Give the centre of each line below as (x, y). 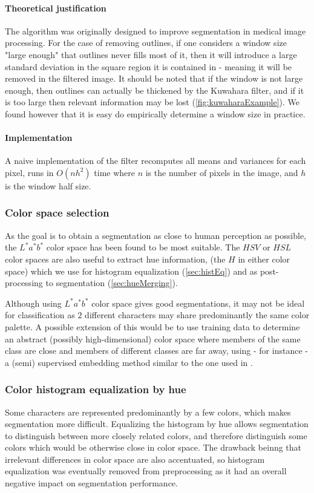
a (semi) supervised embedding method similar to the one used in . (129, 362)
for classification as (40, 315)
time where (114, 172)
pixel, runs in (29, 172)
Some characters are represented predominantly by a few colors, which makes (148, 412)
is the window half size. (48, 185)
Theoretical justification (56, 8)
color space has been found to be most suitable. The (143, 247)
